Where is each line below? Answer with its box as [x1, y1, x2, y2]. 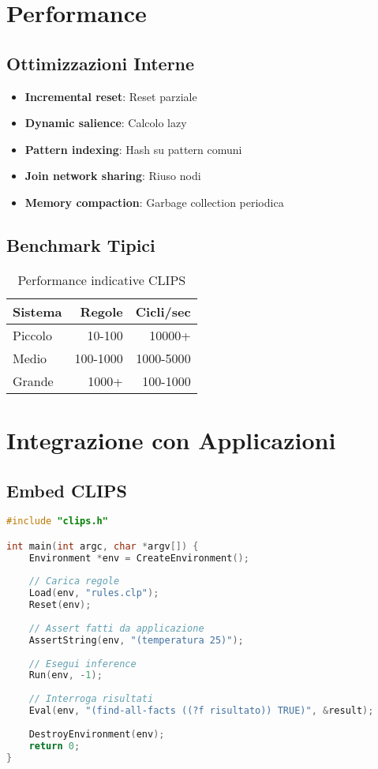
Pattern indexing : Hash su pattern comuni [24, 141, 242, 157]
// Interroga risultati [28, 693, 154, 705]
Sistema [13, 302, 62, 321]
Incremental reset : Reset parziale [24, 88, 197, 104]
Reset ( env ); [28, 599, 92, 611]
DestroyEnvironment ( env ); [28, 728, 165, 740]
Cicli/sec [135, 302, 191, 321]
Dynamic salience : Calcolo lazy [24, 114, 187, 131]
